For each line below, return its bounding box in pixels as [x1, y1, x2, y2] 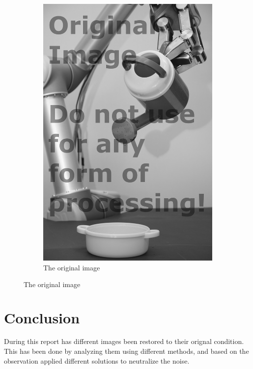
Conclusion [4, 308, 80, 328]
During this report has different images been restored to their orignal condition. [4, 336, 244, 346]
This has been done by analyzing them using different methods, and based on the [4, 345, 249, 356]
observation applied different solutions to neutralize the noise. [4, 355, 190, 366]
